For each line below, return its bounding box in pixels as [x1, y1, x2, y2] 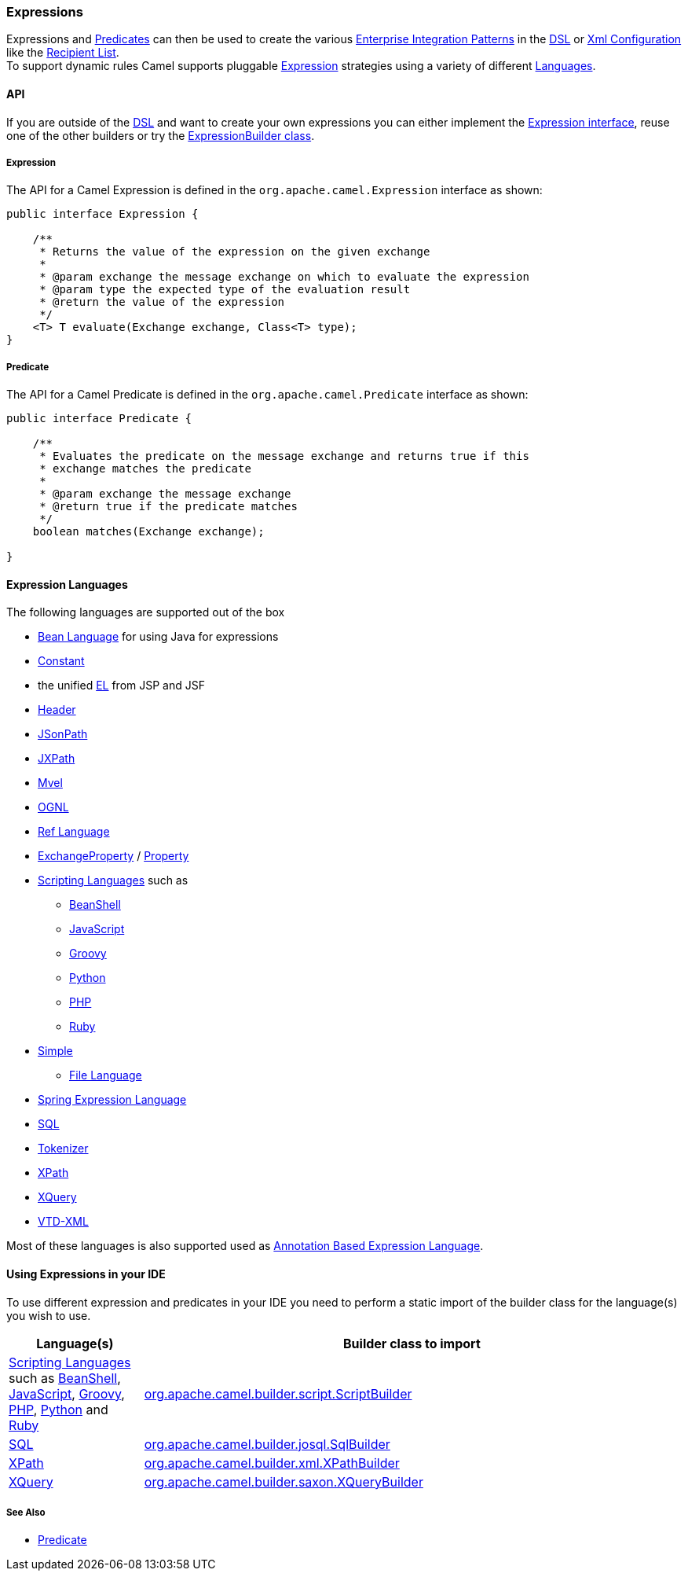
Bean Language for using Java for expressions [38, 630, 279, 644]
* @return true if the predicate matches [39, 500, 298, 513]
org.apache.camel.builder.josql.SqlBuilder [144, 1435, 390, 1452]
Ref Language [38, 825, 110, 839]
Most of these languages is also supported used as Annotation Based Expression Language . [6, 1239, 484, 1253]
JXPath [38, 752, 75, 766]
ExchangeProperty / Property [38, 849, 189, 863]
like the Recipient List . [6, 46, 119, 60]
